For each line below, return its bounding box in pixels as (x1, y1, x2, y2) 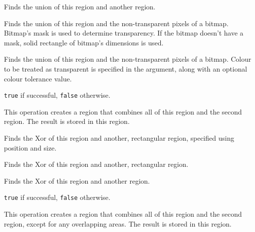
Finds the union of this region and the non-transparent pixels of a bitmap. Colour (4, 54, 252, 64)
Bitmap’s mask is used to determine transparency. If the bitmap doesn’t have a (4, 28, 244, 38)
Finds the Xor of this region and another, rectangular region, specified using (4, 133, 234, 143)
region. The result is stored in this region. (4, 116, 130, 126)
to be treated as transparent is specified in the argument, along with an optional (4, 63, 247, 74)
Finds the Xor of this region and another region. (4, 175, 150, 186)
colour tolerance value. (4, 73, 72, 83)
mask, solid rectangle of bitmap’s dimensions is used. (4, 37, 164, 47)
